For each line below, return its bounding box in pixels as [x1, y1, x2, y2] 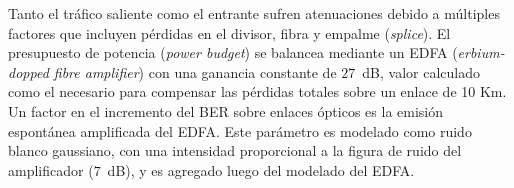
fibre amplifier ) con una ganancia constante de [53, 61, 337, 82]
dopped [8, 61, 49, 82]
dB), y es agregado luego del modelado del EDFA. [107, 159, 415, 180]
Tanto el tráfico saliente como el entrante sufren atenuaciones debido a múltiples [8, 3, 500, 23]
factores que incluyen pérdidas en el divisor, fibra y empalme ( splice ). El [8, 22, 451, 43]
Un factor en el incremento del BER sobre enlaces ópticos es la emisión [8, 100, 444, 121]
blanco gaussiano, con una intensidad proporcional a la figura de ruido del [8, 140, 462, 161]
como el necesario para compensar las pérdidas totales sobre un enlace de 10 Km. [8, 81, 507, 102]
